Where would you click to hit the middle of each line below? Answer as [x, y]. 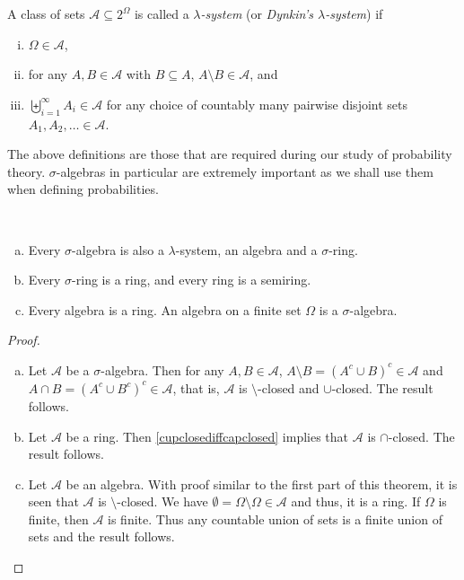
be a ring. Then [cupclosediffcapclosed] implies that [207, 436]
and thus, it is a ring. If [356, 501]
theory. [26, 171]
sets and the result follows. [101, 536]
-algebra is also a [118, 249]
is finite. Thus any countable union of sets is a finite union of [275, 518]
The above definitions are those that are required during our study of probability [230, 154]
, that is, [196, 387]
